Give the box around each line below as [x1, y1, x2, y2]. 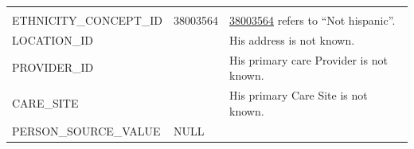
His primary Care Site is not [229, 87, 368, 104]
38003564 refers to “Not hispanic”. [229, 12, 396, 28]
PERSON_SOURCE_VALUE [12, 122, 161, 139]
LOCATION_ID [12, 31, 93, 48]
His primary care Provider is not [229, 51, 388, 68]
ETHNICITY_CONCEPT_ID [12, 12, 162, 28]
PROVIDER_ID [12, 59, 94, 76]
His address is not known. [229, 31, 355, 48]
